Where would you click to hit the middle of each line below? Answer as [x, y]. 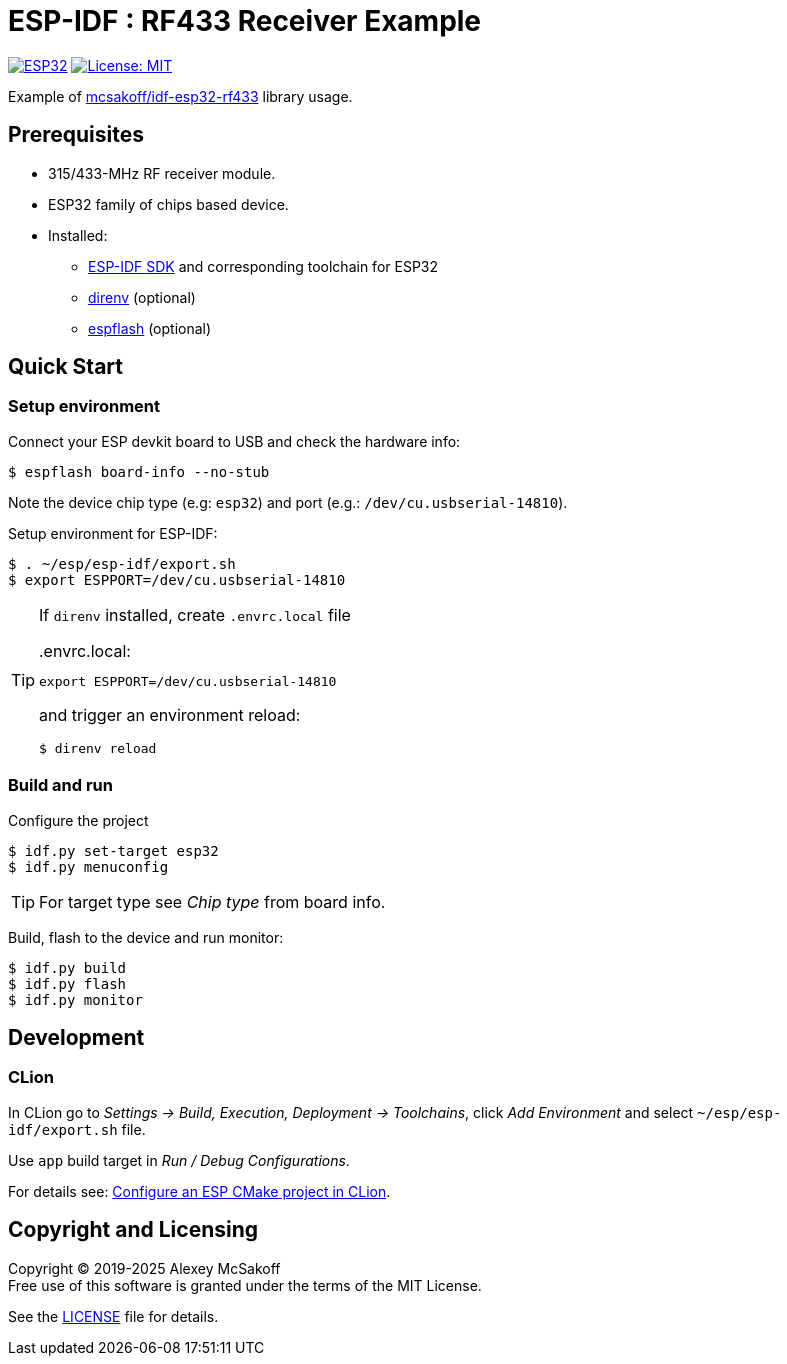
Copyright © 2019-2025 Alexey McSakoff [144, 1268]
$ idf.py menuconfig [88, 866]
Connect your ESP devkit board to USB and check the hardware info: [234, 441]
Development [76, 1037]
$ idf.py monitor [75, 999]
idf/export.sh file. [77, 1129]
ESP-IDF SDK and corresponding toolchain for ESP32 [263, 266]
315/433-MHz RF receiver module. [162, 173]
